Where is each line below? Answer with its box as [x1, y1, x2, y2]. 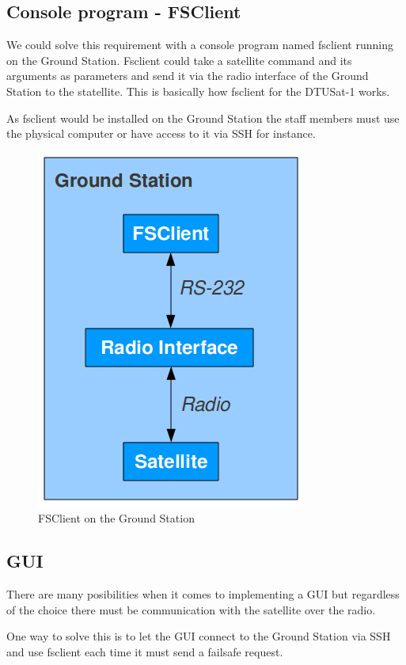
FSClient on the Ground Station [38, 510, 195, 526]
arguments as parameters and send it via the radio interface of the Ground [6, 67, 369, 84]
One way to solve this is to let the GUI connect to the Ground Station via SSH [6, 628, 391, 644]
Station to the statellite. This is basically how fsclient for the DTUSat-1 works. [6, 82, 390, 99]
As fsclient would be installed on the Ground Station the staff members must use [6, 109, 400, 126]
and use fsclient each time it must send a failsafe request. [6, 643, 283, 659]
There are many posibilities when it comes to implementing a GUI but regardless [6, 586, 400, 602]
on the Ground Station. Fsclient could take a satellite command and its [6, 51, 352, 68]
